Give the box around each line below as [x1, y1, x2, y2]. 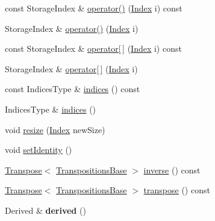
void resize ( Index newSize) [5, 123, 105, 135]
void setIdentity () [5, 143, 72, 156]
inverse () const [143, 163, 201, 176]
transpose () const [143, 184, 210, 196]
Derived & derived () [5, 204, 86, 216]
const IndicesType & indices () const [5, 82, 140, 95]
